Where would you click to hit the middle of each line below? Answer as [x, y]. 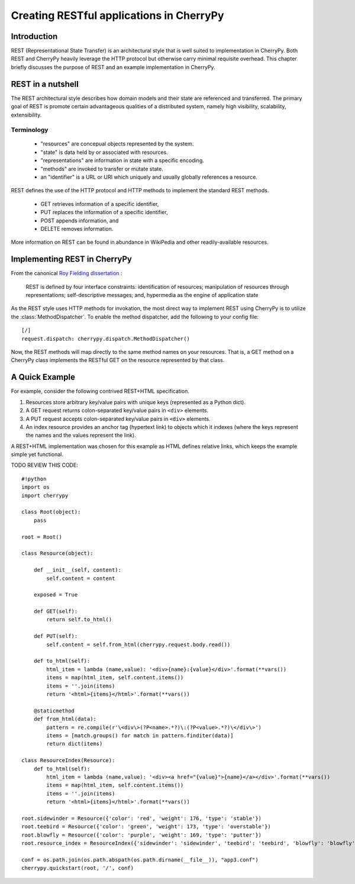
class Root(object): [51, 512]
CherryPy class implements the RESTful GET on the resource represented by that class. [118, 360]
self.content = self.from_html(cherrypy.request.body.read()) [138, 644]
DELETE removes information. [77, 229]
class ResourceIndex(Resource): [68, 761]
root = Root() [42, 537]
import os [35, 487]
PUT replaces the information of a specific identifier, [104, 212]
